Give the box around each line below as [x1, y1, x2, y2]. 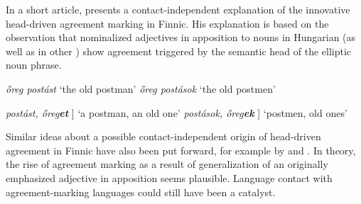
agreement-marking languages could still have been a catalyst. [6, 184, 276, 199]
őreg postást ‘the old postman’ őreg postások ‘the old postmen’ [6, 81, 276, 96]
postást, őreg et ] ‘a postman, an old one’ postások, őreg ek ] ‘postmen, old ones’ [6, 105, 347, 120]
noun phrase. [6, 57, 62, 72]
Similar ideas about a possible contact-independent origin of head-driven [6, 129, 321, 144]
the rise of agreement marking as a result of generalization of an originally [6, 157, 328, 171]
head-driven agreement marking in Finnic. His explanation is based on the [6, 16, 329, 30]
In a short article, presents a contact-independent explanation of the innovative [6, 2, 350, 16]
